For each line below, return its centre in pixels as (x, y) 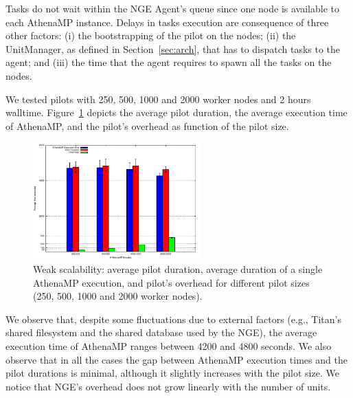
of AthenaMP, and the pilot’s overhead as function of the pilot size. (147, 125)
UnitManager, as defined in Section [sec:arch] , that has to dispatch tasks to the (173, 48)
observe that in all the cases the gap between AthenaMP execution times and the (176, 359)
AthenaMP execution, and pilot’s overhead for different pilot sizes (171, 282)
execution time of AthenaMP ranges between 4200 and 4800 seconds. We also (169, 345)
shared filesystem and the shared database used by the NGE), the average (161, 332)
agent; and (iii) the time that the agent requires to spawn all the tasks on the (169, 62)
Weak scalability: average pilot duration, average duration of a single (178, 269)
